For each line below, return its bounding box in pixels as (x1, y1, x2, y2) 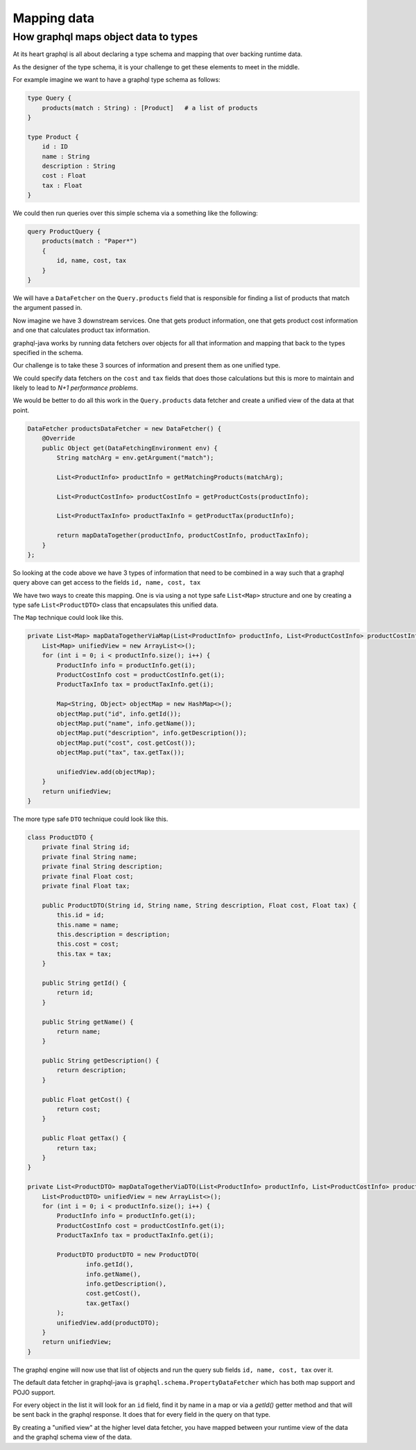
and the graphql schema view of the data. (12, 1433, 132, 1442)
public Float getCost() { (42, 1096, 130, 1103)
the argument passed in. (12, 304, 83, 312)
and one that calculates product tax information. (12, 326, 150, 334)
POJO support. (12, 1388, 55, 1397)
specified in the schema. (12, 348, 83, 356)
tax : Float (42, 181, 83, 189)
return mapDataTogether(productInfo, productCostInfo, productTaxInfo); (56, 531, 309, 540)
